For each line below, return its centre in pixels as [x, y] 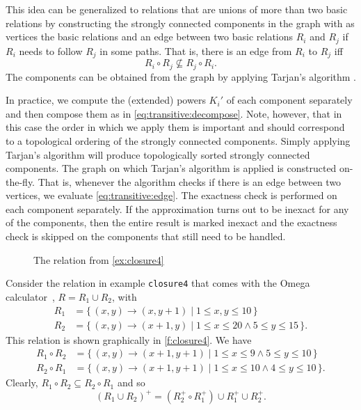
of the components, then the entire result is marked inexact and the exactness [171, 222]
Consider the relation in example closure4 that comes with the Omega [158, 283]
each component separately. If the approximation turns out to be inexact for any [177, 208]
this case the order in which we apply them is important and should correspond [175, 127]
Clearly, [22, 383]
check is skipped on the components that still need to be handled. [146, 236]
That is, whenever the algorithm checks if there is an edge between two [190, 181]
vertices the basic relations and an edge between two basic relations [150, 37]
